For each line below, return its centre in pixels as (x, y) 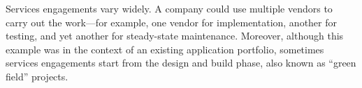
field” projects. (37, 76)
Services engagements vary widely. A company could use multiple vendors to (169, 8)
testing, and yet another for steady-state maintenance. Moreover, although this (175, 36)
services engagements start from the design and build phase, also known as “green (181, 63)
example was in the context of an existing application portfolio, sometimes (165, 49)
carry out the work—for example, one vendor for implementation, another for (172, 22)
